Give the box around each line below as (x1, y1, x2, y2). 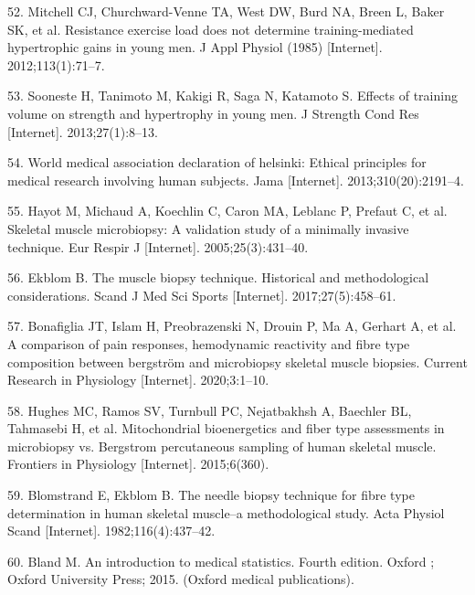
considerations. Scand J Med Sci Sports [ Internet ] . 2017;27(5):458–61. (7, 285, 396, 304)
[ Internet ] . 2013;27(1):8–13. (7, 122, 158, 141)
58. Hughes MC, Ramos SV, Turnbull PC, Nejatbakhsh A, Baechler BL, (7, 400, 412, 420)
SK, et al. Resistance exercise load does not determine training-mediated (7, 19, 414, 38)
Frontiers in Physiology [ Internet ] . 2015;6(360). (7, 454, 269, 473)
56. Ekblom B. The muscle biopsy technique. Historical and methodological (7, 268, 429, 287)
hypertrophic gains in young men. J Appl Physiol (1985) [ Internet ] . (7, 37, 383, 57)
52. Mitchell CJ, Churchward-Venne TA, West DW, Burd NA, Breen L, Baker (7, 2, 445, 20)
